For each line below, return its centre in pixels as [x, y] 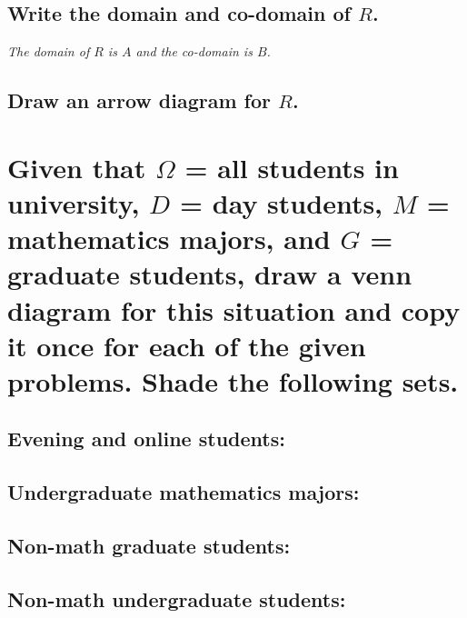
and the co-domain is [194, 51]
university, [74, 202]
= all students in [292, 167]
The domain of [49, 51]
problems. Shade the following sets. [233, 380]
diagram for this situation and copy [234, 309]
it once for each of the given [187, 345]
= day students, [281, 202]
